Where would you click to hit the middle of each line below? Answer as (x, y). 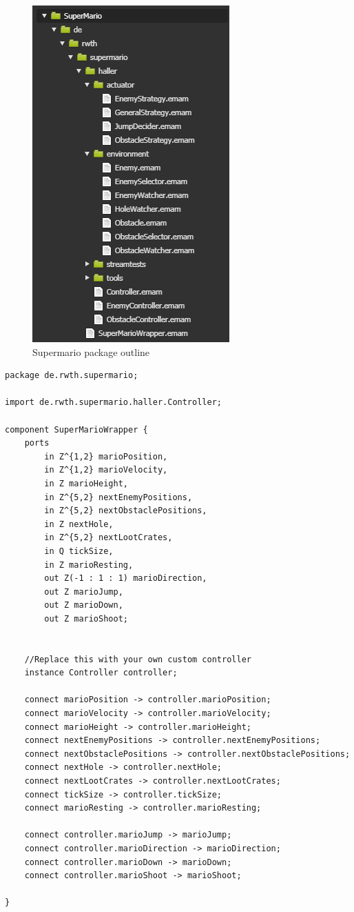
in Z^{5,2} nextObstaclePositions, (126, 511)
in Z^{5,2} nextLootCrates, (108, 538)
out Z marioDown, (84, 605)
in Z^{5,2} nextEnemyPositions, (118, 497)
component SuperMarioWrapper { (76, 429)
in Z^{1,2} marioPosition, (106, 456)
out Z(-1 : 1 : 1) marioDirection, (126, 578)
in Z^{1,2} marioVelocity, (106, 470)
